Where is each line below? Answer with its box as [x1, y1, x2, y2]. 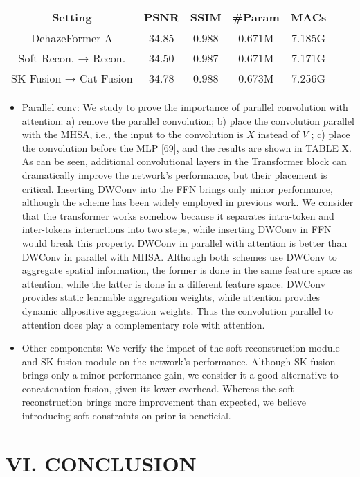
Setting [52, 9, 92, 25]
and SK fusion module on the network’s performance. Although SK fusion [21, 354, 336, 368]
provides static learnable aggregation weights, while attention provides [21, 290, 320, 304]
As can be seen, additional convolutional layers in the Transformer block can [21, 154, 347, 168]
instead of [258, 127, 300, 141]
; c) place [311, 127, 350, 141]
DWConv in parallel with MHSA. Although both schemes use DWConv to [21, 249, 337, 263]
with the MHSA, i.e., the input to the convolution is [21, 127, 244, 141]
